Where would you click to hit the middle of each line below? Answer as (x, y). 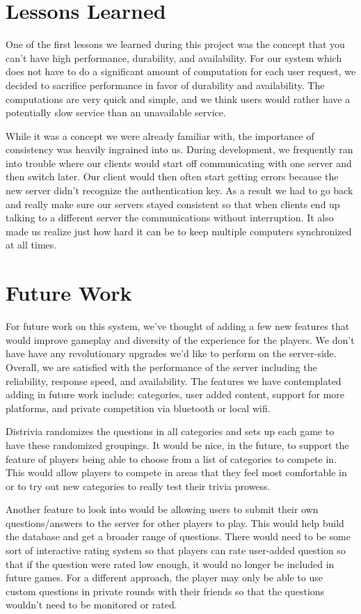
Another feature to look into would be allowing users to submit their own (162, 509)
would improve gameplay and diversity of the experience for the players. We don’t (180, 339)
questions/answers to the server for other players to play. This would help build (175, 522)
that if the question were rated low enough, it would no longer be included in (170, 564)
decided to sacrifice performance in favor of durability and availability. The (165, 85)
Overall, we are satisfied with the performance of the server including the (161, 367)
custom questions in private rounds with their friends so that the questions (165, 591)
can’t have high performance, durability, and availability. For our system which (174, 57)
